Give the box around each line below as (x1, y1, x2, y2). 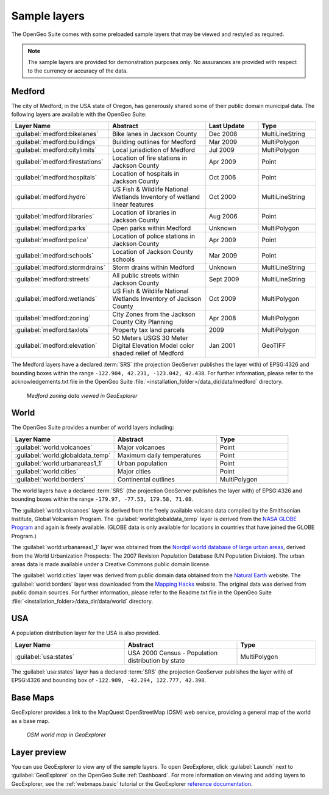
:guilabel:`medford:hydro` (15, 193, 88, 201)
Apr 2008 (208, 314, 236, 323)
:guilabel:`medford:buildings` (15, 138, 97, 146)
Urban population (117, 459, 168, 467)
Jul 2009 (208, 146, 235, 154)
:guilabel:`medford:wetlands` (15, 295, 97, 303)
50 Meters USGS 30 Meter (112, 334, 188, 342)
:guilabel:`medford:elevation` (15, 342, 97, 350)
